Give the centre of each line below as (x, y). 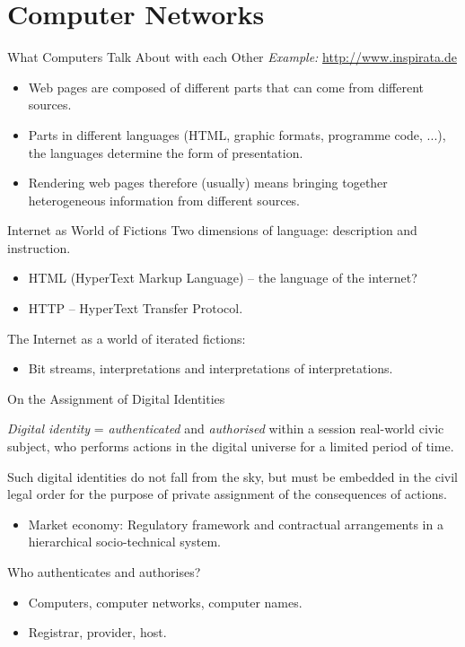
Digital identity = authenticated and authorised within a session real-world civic (226, 428)
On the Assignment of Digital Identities (116, 398)
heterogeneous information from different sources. (164, 200)
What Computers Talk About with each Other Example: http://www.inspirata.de (232, 57)
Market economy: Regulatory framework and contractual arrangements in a (236, 524)
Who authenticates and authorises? (104, 572)
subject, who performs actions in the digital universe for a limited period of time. (231, 446)
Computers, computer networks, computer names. (165, 602)
